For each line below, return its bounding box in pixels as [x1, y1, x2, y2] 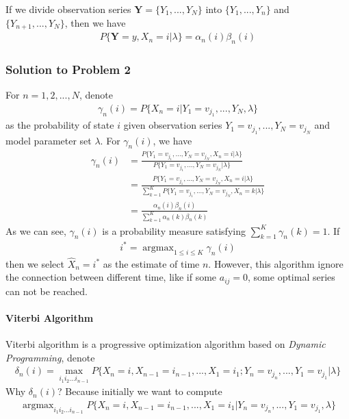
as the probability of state [5, 118, 114, 132]
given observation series [123, 118, 222, 132]
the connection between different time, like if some [5, 270, 217, 284]
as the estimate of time [103, 256, 200, 270]
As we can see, [5, 223, 66, 238]
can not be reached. [5, 283, 88, 298]
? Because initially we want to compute [57, 384, 222, 398]
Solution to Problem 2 [5, 60, 131, 77]
